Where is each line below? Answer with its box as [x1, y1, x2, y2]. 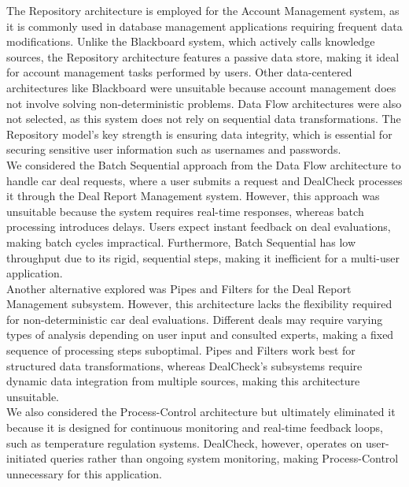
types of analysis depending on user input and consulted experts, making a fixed [6, 326, 394, 343]
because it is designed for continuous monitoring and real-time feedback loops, [6, 419, 383, 436]
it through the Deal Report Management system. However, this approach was [6, 188, 380, 204]
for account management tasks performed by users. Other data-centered [6, 64, 352, 80]
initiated [6, 450, 47, 467]
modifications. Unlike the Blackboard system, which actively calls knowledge [6, 33, 375, 50]
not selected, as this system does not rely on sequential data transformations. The [6, 110, 401, 127]
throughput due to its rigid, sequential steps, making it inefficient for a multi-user [6, 249, 400, 266]
